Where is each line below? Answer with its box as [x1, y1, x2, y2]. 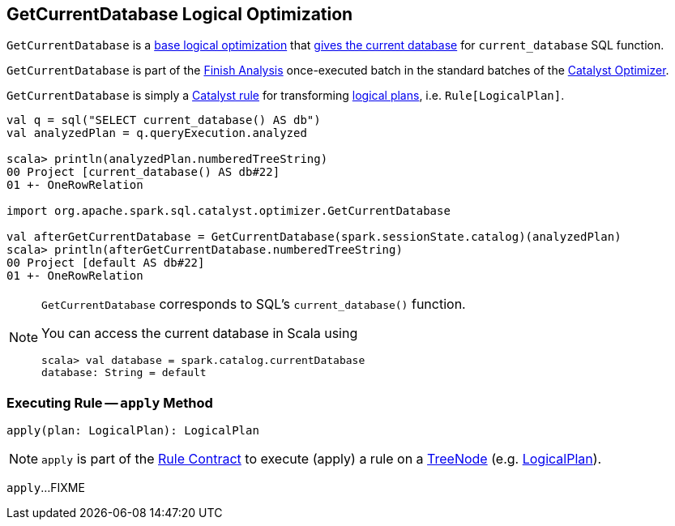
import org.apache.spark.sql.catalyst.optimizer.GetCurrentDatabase [6, 204, 451, 218]
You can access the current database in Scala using [41, 325, 358, 342]
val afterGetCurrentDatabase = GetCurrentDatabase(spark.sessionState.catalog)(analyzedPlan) [6, 230, 622, 244]
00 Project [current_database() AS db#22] [6, 165, 280, 179]
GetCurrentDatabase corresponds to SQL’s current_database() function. [41, 296, 466, 313]
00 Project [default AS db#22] [6, 256, 205, 270]
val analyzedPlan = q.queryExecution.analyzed [6, 126, 307, 140]
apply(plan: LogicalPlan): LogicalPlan [6, 424, 259, 438]
